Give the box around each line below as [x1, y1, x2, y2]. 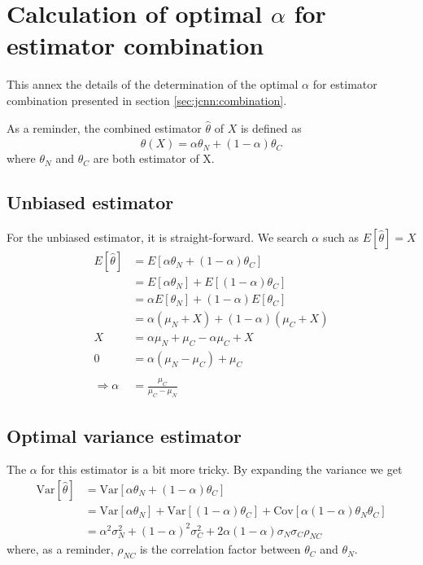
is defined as [240, 119, 302, 136]
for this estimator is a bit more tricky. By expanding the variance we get [41, 461, 403, 478]
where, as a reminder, [7, 541, 114, 558]
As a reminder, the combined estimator [7, 119, 202, 136]
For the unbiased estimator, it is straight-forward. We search [7, 229, 308, 246]
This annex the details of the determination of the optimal [7, 76, 299, 93]
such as [322, 229, 360, 246]
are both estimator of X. [93, 150, 215, 167]
